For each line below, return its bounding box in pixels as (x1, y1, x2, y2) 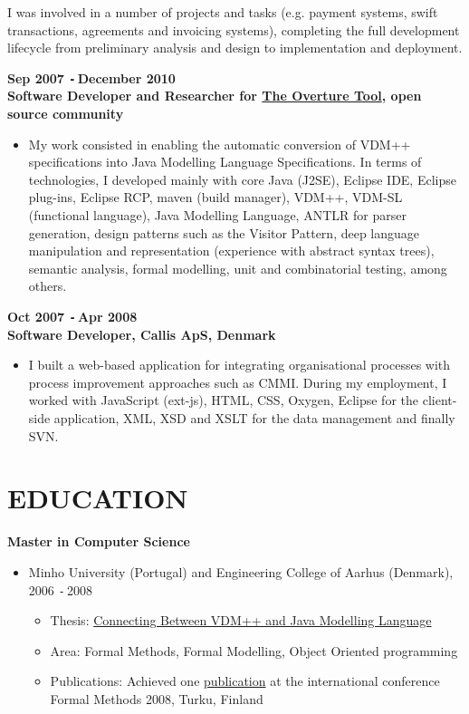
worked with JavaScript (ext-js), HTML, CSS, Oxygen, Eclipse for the (28, 391, 419, 410)
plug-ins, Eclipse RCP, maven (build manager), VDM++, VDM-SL (28, 188, 403, 207)
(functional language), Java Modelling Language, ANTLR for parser (28, 206, 407, 224)
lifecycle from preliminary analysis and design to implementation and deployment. (7, 38, 463, 57)
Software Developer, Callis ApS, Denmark (7, 324, 276, 343)
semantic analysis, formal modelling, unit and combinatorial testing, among (28, 258, 447, 277)
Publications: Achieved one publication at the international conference (50, 671, 440, 690)
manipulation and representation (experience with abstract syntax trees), (28, 241, 435, 260)
